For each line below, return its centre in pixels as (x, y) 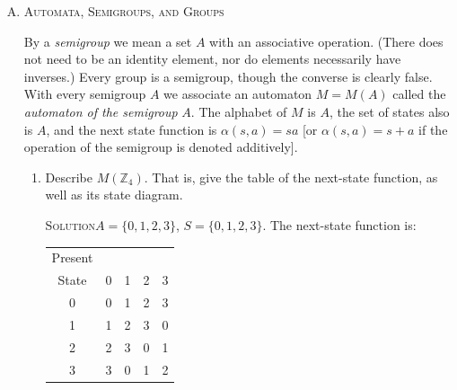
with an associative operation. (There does (326, 41)
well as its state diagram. (114, 195)
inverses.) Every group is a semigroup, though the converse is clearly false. (228, 76)
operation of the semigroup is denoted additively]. (161, 147)
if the (433, 129)
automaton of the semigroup (101, 111)
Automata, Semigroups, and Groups (124, 11)
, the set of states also (389, 111)
